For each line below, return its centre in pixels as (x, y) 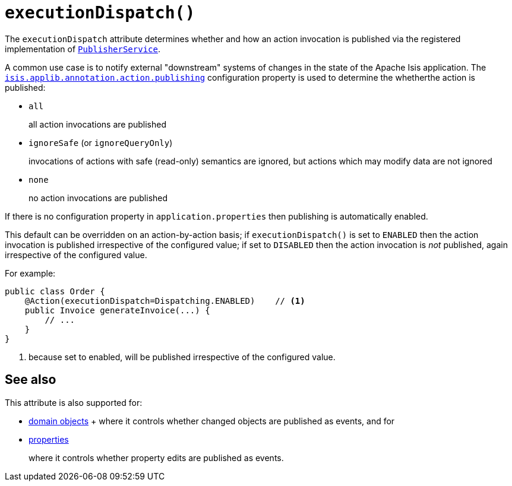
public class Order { (55, 291)
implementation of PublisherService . (83, 49)
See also (31, 380)
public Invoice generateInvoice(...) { (117, 310)
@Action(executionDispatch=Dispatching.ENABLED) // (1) (165, 301)
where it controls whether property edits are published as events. (156, 458)
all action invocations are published (98, 124)
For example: (30, 273)
